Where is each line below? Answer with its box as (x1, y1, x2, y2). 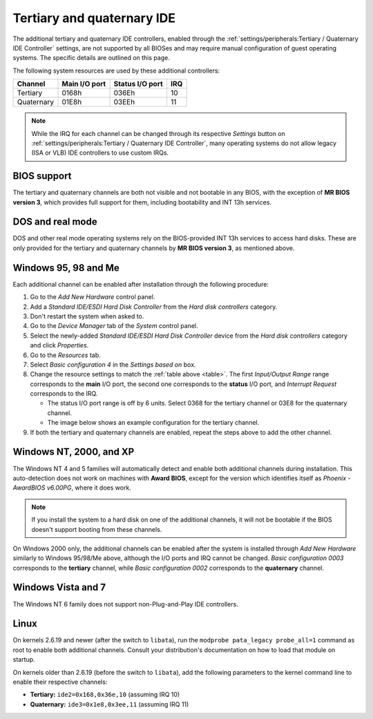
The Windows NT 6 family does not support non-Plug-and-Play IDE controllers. (12, 600, 238, 608)
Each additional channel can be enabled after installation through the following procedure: (12, 280, 269, 288)
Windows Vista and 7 (12, 582, 106, 593)
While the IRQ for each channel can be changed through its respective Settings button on (31, 129, 286, 137)
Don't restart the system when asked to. (30, 311, 144, 320)
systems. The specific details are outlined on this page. (12, 54, 171, 62)
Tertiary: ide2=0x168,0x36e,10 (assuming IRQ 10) (30, 691, 180, 699)
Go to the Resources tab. (30, 351, 102, 359)
